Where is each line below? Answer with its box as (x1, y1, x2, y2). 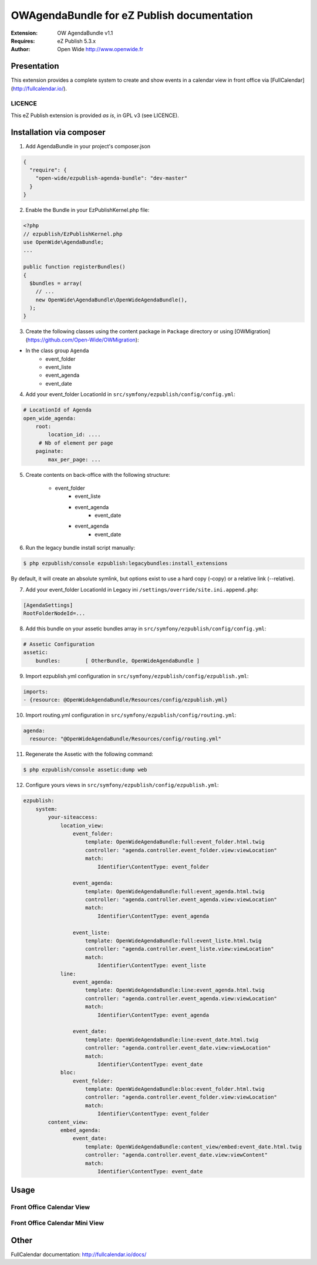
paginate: (35, 448, 64, 454)
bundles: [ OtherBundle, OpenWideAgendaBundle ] (35, 657, 200, 664)
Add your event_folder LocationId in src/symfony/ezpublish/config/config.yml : (25, 391, 236, 398)
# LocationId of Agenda (23, 407, 92, 413)
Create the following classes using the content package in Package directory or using (25, 328, 234, 335)
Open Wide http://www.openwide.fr (57, 46, 144, 53)
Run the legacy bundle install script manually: (25, 544, 136, 552)
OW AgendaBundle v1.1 (57, 29, 113, 36)
